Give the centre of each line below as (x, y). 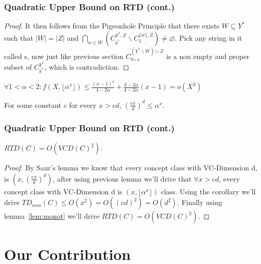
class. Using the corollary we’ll (208, 191)
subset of (18, 67)
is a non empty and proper (208, 56)
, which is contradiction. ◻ (87, 67)
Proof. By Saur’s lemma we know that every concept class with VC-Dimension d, (131, 168)
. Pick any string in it (208, 37)
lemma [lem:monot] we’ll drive (52, 216)
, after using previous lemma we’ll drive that (122, 178)
